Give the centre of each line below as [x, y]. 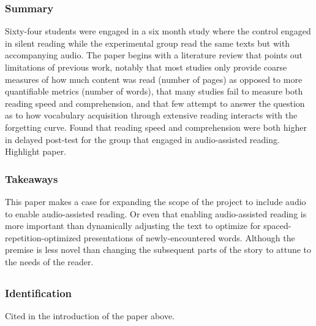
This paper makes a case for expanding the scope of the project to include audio [156, 201]
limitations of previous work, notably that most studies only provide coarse [146, 67]
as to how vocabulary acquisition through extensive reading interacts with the [151, 115]
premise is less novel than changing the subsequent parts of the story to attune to [158, 250]
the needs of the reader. [49, 261]
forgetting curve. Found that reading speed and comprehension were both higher [156, 127]
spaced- [277, 226]
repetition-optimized [43, 237]
